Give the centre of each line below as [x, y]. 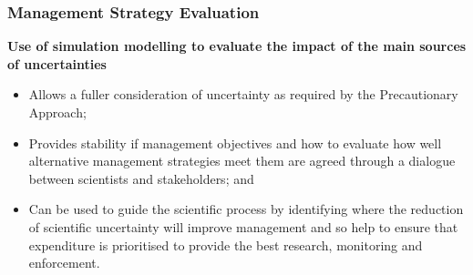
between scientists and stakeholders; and [141, 178]
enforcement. [64, 263]
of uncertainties [57, 63]
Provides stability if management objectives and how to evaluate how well [235, 143]
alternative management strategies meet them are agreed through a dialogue [242, 161]
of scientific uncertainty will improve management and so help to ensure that [243, 226]
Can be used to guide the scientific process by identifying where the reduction [246, 209]
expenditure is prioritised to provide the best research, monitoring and [226, 244]
